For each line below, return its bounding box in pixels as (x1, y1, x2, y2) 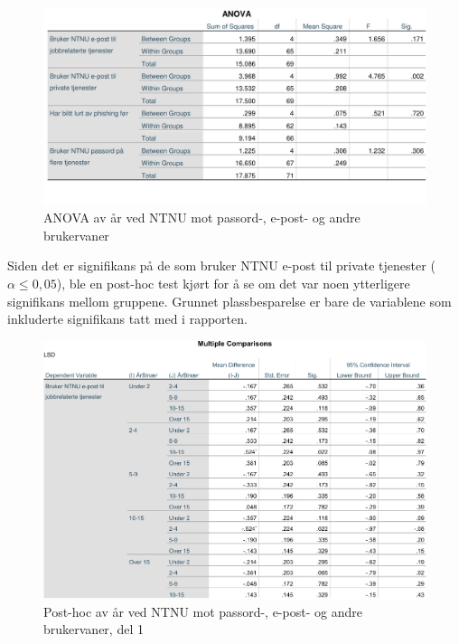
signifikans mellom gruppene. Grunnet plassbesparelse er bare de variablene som (7, 291, 452, 310)
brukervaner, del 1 (43, 620, 144, 639)
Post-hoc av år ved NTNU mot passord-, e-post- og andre (43, 601, 362, 620)
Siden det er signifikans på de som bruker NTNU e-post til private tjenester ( (7, 256, 436, 275)
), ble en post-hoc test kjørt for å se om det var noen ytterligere (56, 274, 410, 292)
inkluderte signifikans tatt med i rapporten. (7, 309, 248, 328)
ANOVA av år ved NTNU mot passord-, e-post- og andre (43, 208, 361, 227)
